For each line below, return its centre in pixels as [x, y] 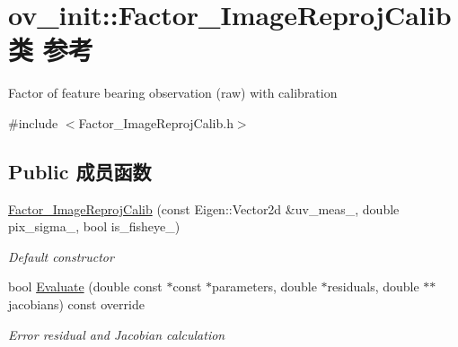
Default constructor [61, 256]
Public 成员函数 [80, 171]
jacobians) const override [76, 304]
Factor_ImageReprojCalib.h [156, 122]
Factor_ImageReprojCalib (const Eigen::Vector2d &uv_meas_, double [204, 208]
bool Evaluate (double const [85, 286]
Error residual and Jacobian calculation [117, 334]
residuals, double [373, 286]
